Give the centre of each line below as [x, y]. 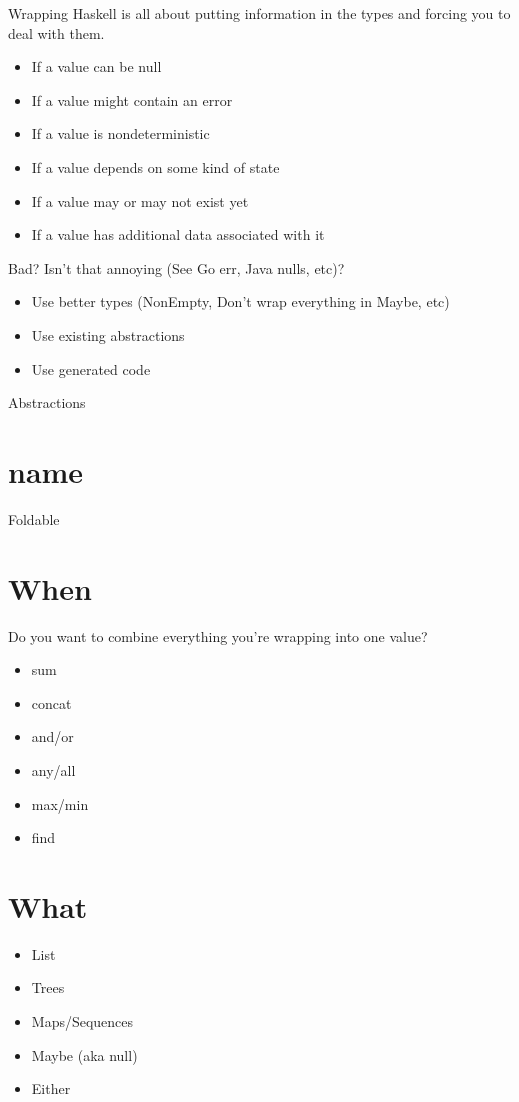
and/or [52, 736]
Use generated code [91, 368]
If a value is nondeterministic [120, 133]
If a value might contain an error [132, 99]
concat [51, 702]
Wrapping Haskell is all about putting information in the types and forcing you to [259, 13]
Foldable [34, 518]
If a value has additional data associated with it [178, 234]
